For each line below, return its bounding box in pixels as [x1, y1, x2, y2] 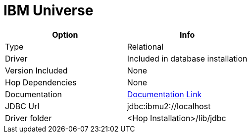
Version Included [5, 65, 68, 75]
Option [52, 29, 78, 40]
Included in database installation [127, 53, 248, 64]
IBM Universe [3, 2, 94, 19]
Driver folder [5, 113, 52, 123]
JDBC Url [5, 101, 40, 111]
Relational [127, 41, 163, 52]
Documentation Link [127, 89, 202, 99]
